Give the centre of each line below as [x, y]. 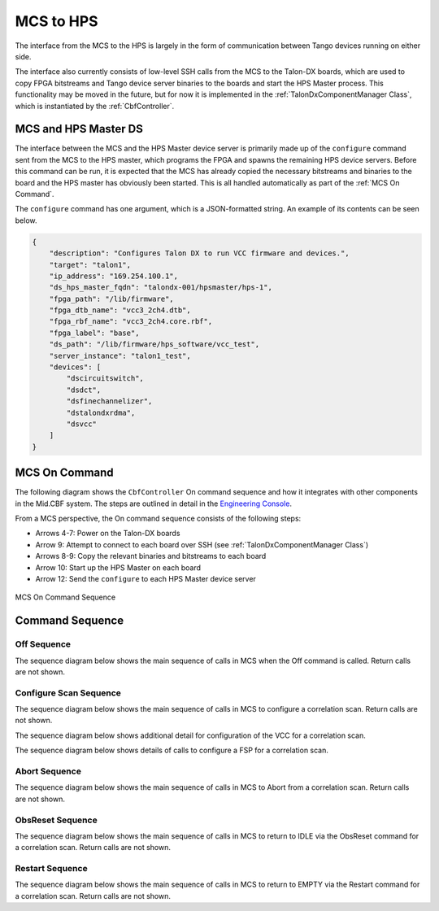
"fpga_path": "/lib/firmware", [111, 299]
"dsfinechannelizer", [109, 401]
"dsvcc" [82, 424]
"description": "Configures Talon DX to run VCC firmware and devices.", [199, 253]
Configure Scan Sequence [68, 693]
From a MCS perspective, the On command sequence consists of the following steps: [158, 519]
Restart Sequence [52, 869]
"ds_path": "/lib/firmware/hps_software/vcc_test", [154, 344]
